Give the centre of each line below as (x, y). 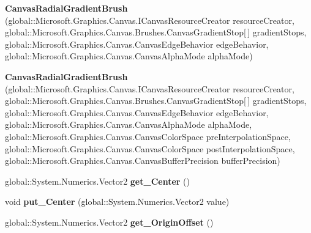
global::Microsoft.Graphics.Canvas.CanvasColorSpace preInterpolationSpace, (148, 136)
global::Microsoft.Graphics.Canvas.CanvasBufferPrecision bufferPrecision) (143, 161)
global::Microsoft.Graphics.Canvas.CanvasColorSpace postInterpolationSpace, (150, 148)
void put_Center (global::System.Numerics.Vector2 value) (117, 202)
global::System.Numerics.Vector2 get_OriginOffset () (109, 222)
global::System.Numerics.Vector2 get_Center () (97, 181)
